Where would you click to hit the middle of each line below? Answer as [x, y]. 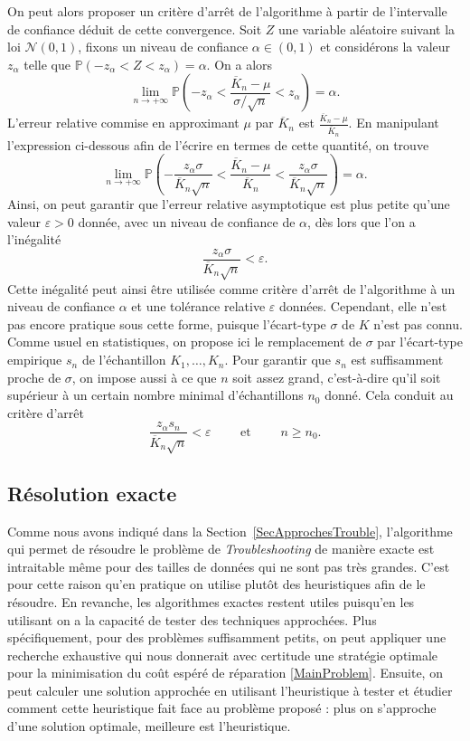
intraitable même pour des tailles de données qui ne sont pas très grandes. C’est [229, 566]
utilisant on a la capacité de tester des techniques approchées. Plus [192, 619]
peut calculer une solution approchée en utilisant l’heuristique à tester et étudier [230, 690]
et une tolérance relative [198, 306]
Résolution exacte [92, 493]
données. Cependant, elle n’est [363, 306]
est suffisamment [397, 360]
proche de [34, 377]
